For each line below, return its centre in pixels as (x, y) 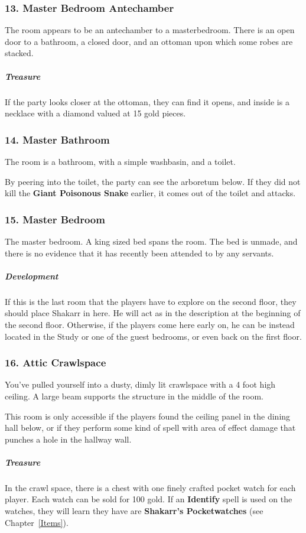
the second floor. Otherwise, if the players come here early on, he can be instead (150, 324)
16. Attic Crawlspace (56, 363)
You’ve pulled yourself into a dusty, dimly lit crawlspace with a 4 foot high (140, 384)
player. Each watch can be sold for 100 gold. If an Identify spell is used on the (149, 499)
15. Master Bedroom (55, 219)
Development (32, 276)
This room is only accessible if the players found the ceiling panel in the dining (148, 416)
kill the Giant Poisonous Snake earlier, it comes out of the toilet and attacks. (150, 193)
